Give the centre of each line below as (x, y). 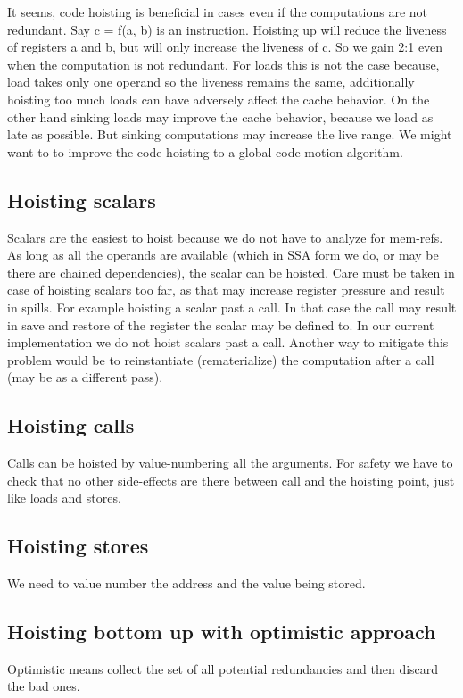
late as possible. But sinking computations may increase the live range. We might (230, 134)
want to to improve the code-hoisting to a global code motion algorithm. (205, 151)
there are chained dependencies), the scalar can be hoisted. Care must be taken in (231, 272)
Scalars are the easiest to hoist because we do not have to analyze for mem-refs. (225, 237)
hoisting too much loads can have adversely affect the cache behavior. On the (219, 99)
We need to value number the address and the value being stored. (186, 583)
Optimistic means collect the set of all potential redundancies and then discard (223, 668)
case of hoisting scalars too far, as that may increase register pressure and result (226, 290)
